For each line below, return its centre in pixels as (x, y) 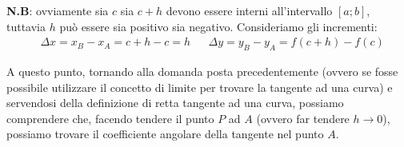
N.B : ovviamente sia (58, 10)
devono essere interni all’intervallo (249, 10)
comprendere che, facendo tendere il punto (110, 118)
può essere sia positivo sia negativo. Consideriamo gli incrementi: (218, 26)
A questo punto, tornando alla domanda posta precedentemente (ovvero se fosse (202, 72)
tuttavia (26, 26)
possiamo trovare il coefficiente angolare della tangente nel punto (165, 134)
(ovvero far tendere (303, 118)
